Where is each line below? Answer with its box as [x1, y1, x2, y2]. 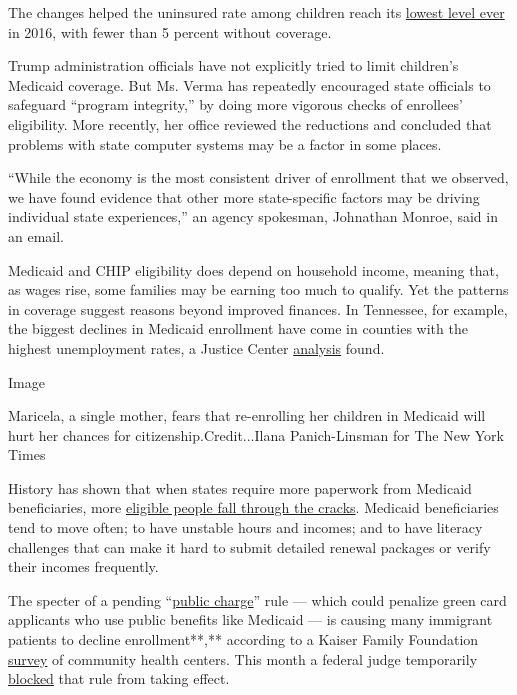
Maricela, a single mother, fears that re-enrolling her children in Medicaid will [8, 405, 486, 426]
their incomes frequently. [8, 556, 159, 577]
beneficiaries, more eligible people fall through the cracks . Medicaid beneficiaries [8, 497, 499, 518]
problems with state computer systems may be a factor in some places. [8, 133, 442, 154]
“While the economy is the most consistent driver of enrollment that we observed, [8, 167, 509, 188]
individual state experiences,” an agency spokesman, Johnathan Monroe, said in [8, 206, 498, 227]
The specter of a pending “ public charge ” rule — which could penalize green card [8, 589, 507, 610]
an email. [8, 225, 64, 246]
